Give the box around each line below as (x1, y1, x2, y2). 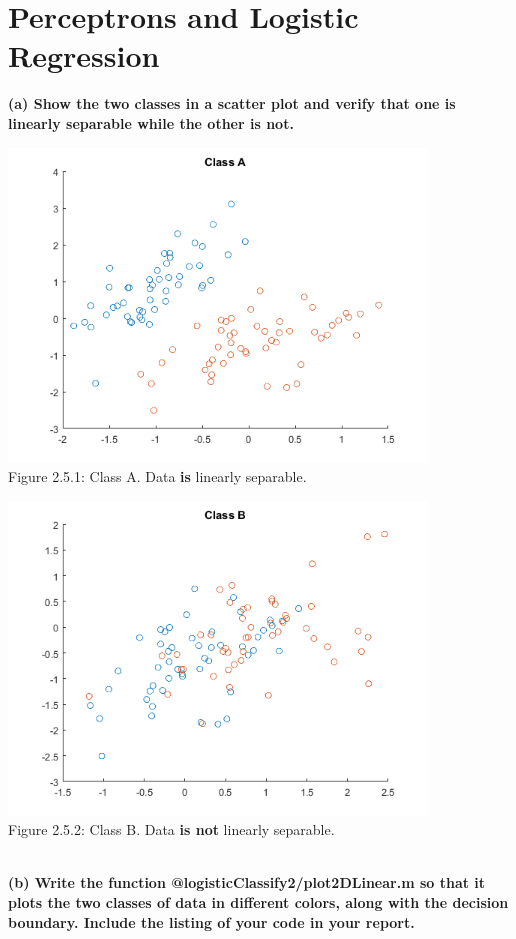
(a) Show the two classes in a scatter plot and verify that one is (8, 93, 456, 114)
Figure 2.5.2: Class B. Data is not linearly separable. (8, 819, 335, 840)
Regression (8, 35, 160, 76)
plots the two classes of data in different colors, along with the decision (8, 892, 509, 913)
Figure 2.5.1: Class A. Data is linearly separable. (8, 466, 307, 487)
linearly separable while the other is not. (8, 112, 294, 133)
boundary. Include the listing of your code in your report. (8, 911, 415, 932)
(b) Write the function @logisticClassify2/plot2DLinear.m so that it (8, 872, 486, 893)
